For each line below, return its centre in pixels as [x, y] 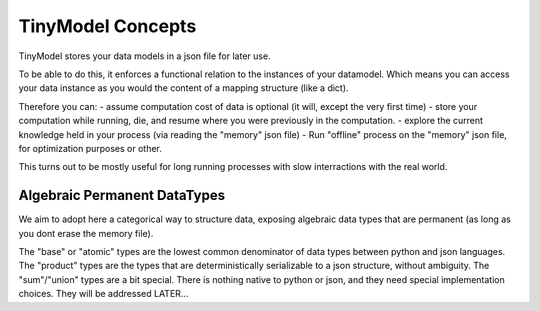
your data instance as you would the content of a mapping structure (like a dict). [183, 88]
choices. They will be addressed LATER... [103, 294]
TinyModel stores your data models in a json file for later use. [144, 56]
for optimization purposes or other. [90, 148]
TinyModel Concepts [107, 26]
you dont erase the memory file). [86, 233]
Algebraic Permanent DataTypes [121, 195]
